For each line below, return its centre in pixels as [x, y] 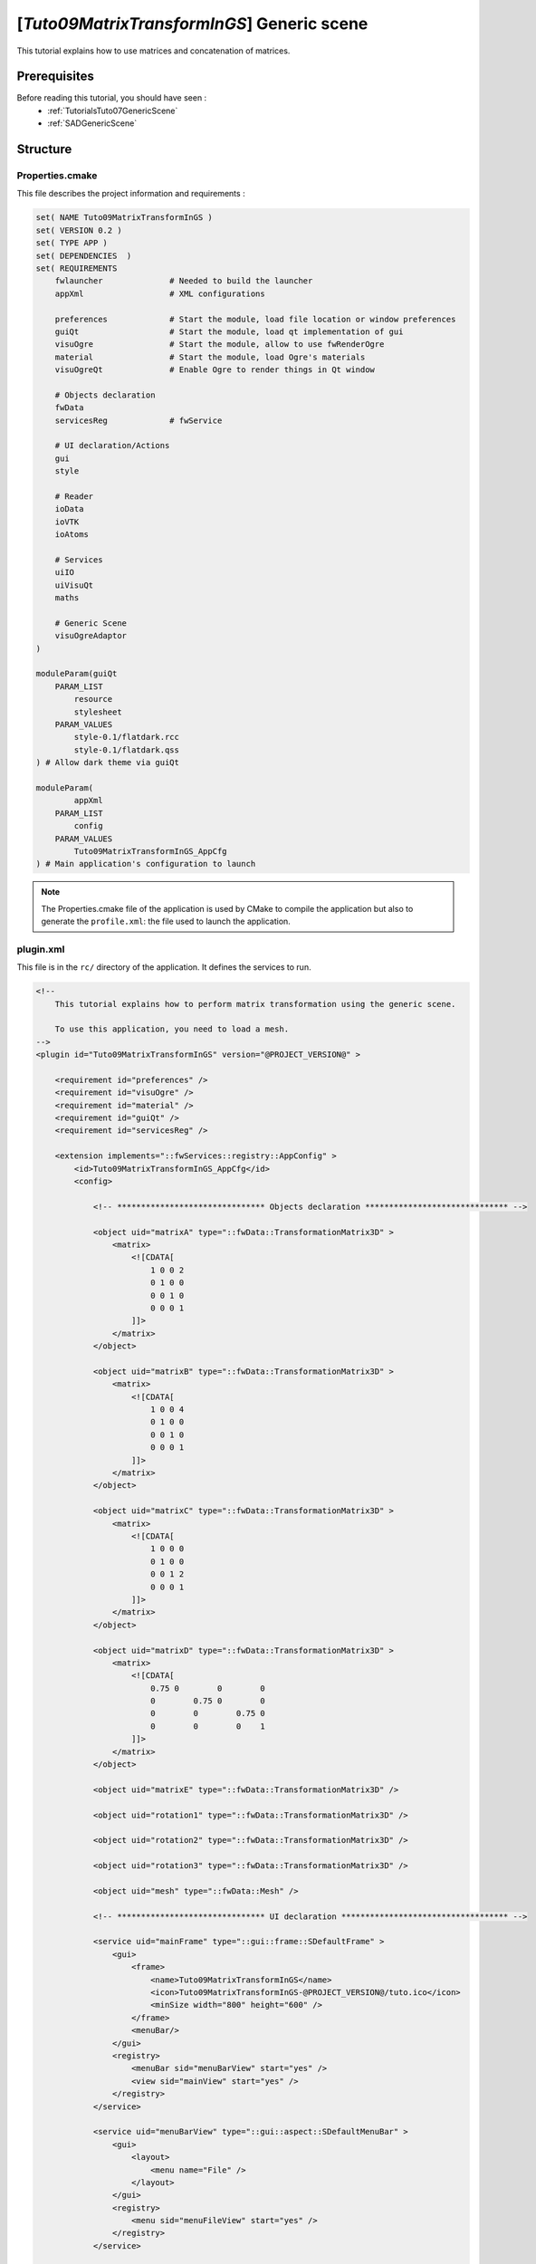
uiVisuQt [74, 585]
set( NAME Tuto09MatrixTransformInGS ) [124, 218]
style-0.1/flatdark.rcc [127, 737]
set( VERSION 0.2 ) [79, 230]
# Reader [74, 496]
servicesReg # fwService [139, 420]
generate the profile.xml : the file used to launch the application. [166, 921]
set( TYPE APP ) [72, 243]
